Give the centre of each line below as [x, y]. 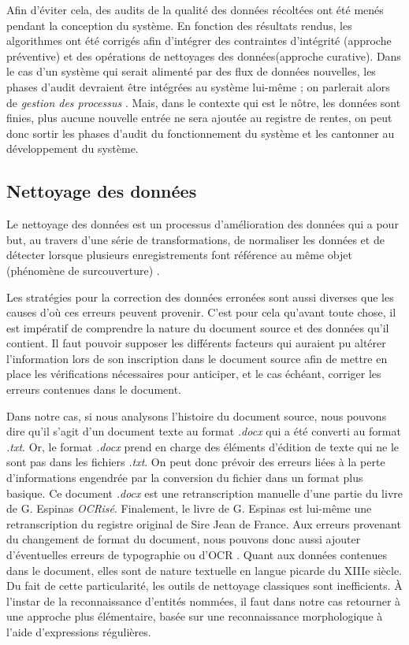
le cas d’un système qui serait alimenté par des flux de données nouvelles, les [191, 71]
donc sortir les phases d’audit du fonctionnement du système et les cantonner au [201, 133]
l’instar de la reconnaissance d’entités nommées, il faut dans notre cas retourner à [204, 601]
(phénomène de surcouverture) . [83, 270]
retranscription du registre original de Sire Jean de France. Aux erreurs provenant [204, 523]
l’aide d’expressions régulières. [79, 631]
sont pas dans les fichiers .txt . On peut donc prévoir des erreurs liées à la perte [196, 462]
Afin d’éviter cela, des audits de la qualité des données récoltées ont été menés [195, 9]
